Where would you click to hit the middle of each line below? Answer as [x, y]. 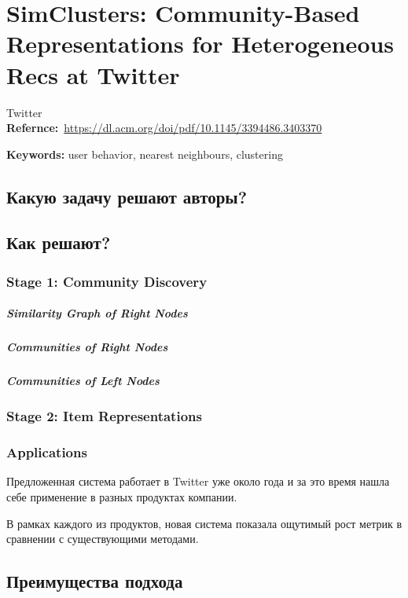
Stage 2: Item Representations [104, 416]
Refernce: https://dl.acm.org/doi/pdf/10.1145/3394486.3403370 [164, 128]
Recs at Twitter [93, 74]
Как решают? [59, 242]
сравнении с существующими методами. [103, 539]
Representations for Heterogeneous [200, 44]
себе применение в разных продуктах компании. [122, 496]
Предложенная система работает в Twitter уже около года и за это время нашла [198, 481]
